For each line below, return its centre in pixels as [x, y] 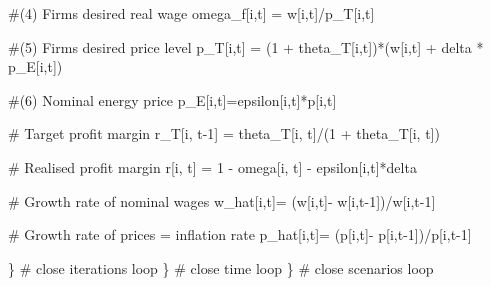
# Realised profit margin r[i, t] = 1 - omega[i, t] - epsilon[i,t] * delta [212, 166]
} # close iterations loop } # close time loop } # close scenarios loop [221, 267]
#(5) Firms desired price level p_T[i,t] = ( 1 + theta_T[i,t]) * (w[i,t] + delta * [246, 46]
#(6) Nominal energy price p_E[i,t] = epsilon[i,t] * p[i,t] [172, 99]
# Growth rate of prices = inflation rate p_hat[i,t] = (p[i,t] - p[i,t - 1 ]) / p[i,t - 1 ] [240, 234]
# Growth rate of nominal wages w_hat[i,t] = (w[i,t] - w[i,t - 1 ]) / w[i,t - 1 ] [222, 200]
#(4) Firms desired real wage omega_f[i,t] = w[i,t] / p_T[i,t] [191, 13]
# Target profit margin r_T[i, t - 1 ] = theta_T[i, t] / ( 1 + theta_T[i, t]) [224, 133]
